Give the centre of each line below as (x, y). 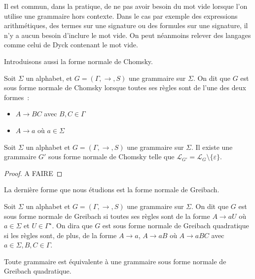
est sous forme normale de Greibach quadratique (176, 226)
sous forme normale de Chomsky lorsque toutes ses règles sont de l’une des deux (125, 87)
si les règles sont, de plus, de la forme (60, 235)
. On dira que (72, 226)
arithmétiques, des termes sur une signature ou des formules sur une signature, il (126, 25)
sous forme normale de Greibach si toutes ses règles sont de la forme (107, 216)
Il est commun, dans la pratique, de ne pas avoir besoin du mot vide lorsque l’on (126, 6)
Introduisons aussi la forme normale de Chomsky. (78, 61)
